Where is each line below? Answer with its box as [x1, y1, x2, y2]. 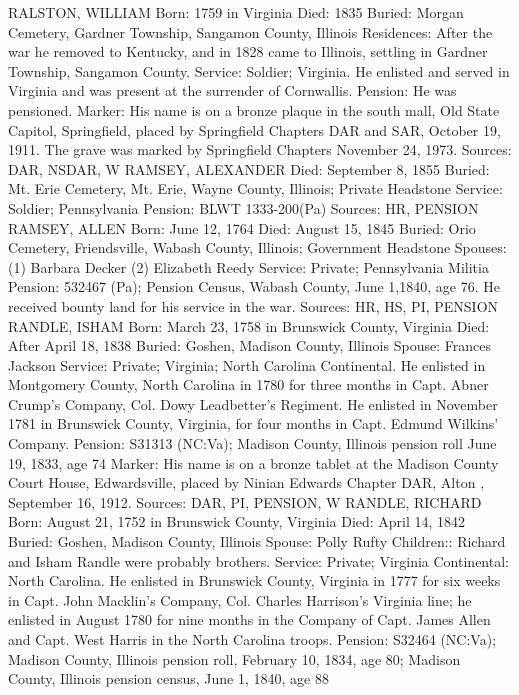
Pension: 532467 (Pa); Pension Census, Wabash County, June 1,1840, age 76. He [8, 276, 500, 297]
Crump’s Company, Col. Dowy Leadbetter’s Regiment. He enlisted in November [8, 393, 498, 414]
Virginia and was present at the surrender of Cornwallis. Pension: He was [8, 80, 457, 101]
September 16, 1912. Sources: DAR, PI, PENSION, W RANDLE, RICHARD [8, 491, 482, 512]
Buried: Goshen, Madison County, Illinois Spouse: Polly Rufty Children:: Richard [8, 531, 506, 552]
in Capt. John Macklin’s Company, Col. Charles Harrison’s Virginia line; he [8, 589, 472, 610]
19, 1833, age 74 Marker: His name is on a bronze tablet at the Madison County [8, 452, 499, 473]
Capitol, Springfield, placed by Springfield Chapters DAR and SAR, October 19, [8, 119, 501, 140]
